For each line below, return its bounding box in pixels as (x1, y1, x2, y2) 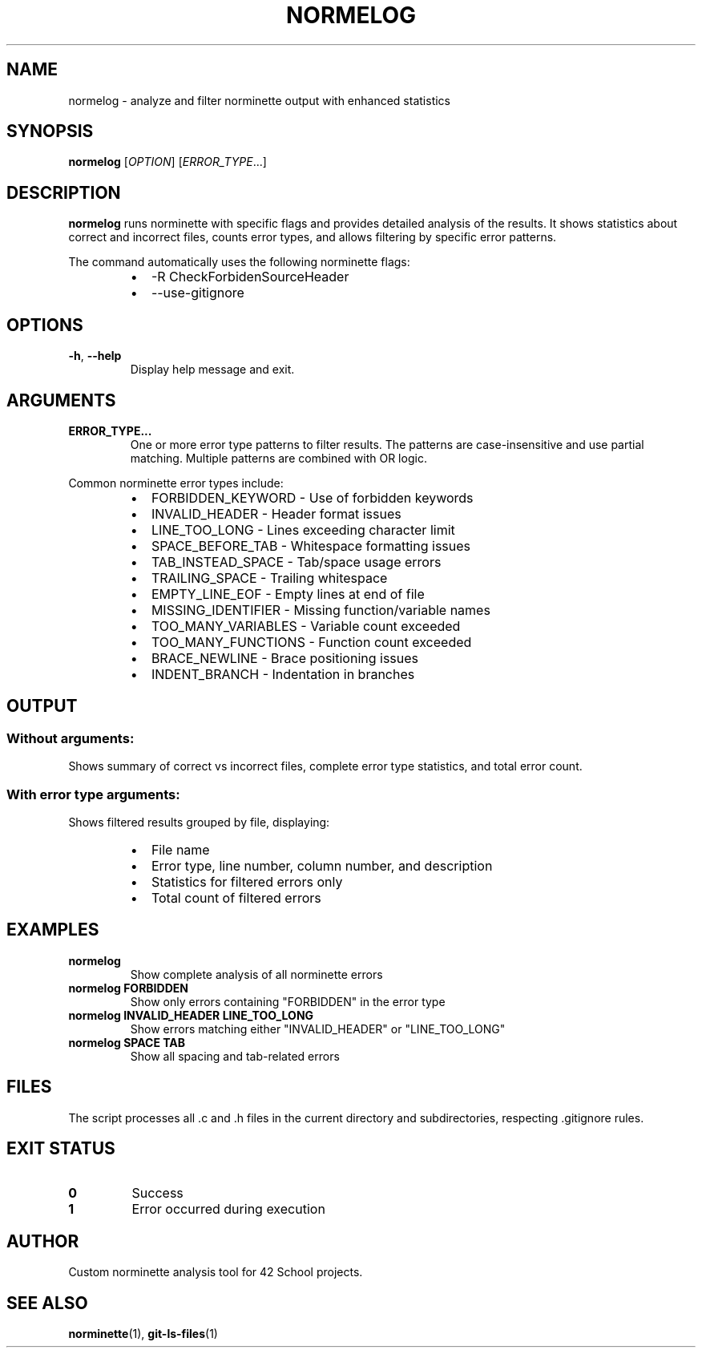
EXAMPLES (6, 920, 99, 940)
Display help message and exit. (130, 362, 295, 377)
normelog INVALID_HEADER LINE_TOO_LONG (68, 1008, 314, 1022)
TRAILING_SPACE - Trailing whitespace (151, 569, 388, 586)
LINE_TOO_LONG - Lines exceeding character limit (151, 521, 455, 538)
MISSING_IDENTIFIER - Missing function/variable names (151, 601, 490, 618)
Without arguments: (6, 730, 135, 746)
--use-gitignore (151, 285, 244, 301)
